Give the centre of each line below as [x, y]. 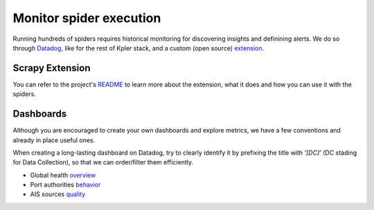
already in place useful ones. [54, 140]
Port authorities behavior [65, 185]
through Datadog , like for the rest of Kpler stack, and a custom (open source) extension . [139, 48]
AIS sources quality [58, 194]
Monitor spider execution [87, 18]
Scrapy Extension [52, 68]
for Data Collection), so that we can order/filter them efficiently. [103, 162]
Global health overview [63, 175]
